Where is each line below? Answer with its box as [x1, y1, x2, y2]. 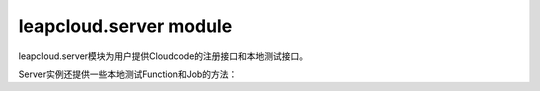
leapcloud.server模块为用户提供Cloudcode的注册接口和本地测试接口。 [18, 50, 309, 62]
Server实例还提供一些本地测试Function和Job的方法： [18, 68, 238, 80]
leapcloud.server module [18, 15, 233, 37]
